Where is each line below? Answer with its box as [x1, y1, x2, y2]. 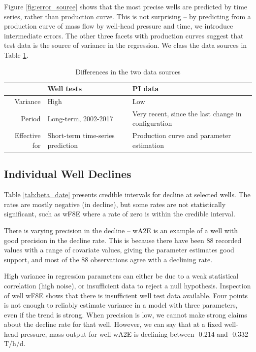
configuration [132, 118, 172, 128]
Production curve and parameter [132, 130, 231, 141]
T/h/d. [4, 338, 26, 349]
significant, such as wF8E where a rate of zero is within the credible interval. [4, 209, 235, 219]
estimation [132, 140, 164, 150]
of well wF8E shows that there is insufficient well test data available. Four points [4, 290, 248, 300]
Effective [14, 130, 41, 141]
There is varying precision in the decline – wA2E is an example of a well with [4, 225, 238, 235]
